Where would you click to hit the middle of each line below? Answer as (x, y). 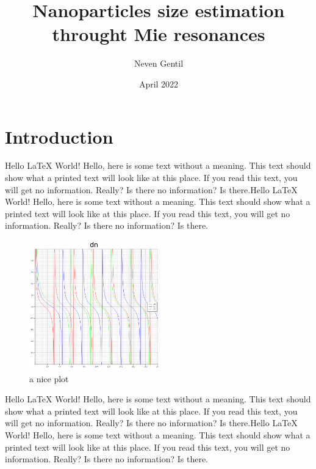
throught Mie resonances (159, 34)
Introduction (59, 136)
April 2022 (159, 83)
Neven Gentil (159, 63)
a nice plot (49, 378)
